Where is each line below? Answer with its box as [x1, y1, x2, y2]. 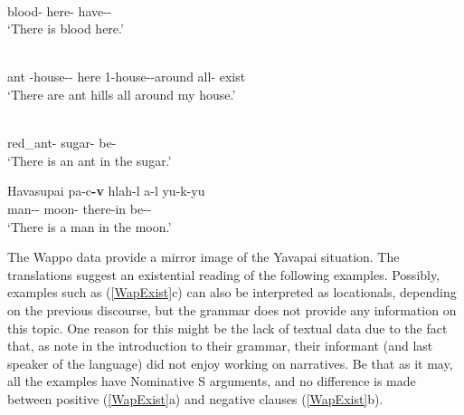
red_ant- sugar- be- [7, 133, 117, 152]
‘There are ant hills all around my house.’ [7, 84, 236, 103]
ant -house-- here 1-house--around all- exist [7, 67, 246, 86]
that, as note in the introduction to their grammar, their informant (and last [7, 336, 433, 355]
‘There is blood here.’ [7, 19, 124, 38]
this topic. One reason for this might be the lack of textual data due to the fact [7, 318, 448, 337]
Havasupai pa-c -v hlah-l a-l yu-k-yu [7, 181, 205, 200]
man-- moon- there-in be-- [7, 198, 152, 217]
